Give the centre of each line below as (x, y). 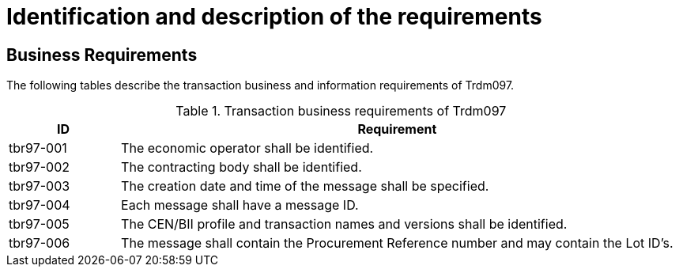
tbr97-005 (39, 224)
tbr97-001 (38, 148)
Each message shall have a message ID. (240, 205)
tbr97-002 (40, 167)
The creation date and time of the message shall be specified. (305, 186)
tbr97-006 (40, 243)
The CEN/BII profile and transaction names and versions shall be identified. (344, 224)
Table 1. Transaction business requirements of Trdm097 (341, 111)
